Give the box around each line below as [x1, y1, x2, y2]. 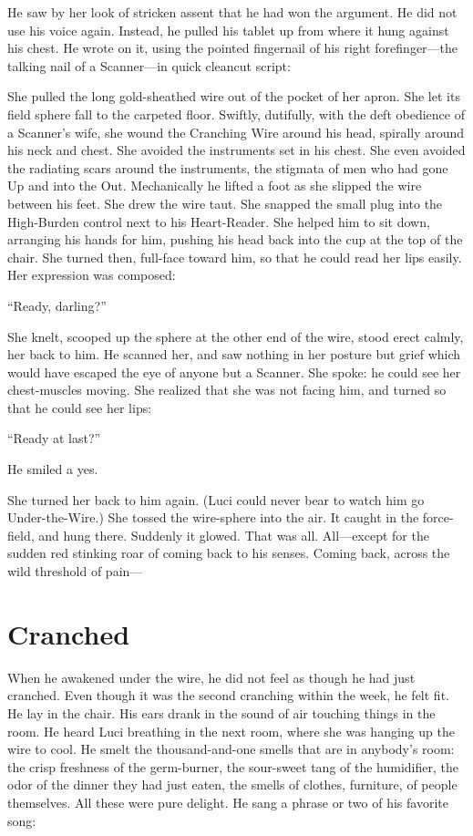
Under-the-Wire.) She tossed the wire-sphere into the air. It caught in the [7, 508, 419, 527]
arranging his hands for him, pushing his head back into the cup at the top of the [7, 230, 463, 249]
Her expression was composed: [7, 265, 176, 284]
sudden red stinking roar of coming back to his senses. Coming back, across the [7, 543, 450, 562]
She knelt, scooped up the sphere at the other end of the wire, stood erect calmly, [7, 326, 464, 346]
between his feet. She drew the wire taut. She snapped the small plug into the [7, 193, 443, 212]
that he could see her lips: [7, 397, 152, 417]
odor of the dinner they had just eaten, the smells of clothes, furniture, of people [7, 775, 458, 794]
